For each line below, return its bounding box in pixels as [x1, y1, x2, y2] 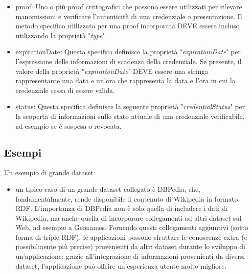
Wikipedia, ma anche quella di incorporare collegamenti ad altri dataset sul [15, 212, 242, 223]
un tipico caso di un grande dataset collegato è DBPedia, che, [15, 183, 200, 194]
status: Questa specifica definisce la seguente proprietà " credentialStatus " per [15, 101, 245, 112]
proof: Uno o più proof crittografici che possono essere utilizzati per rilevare [15, 1, 242, 11]
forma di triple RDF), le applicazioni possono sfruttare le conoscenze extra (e [15, 231, 247, 242]
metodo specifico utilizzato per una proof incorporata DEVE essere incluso [15, 21, 240, 31]
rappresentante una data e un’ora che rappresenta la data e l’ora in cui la [15, 75, 235, 86]
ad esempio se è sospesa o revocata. [15, 120, 122, 131]
